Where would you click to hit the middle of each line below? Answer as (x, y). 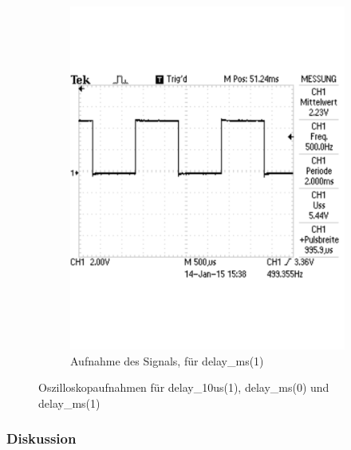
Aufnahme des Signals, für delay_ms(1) (167, 360)
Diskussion (41, 438)
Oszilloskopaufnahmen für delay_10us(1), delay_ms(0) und (184, 387)
